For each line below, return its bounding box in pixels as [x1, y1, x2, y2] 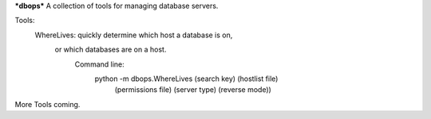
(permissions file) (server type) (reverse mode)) [114, 85, 271, 94]
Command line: [74, 59, 125, 69]
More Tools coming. [14, 99, 81, 109]
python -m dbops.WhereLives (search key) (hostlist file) [94, 74, 279, 83]
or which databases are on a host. [54, 44, 167, 55]
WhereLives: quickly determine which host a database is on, [34, 30, 233, 40]
